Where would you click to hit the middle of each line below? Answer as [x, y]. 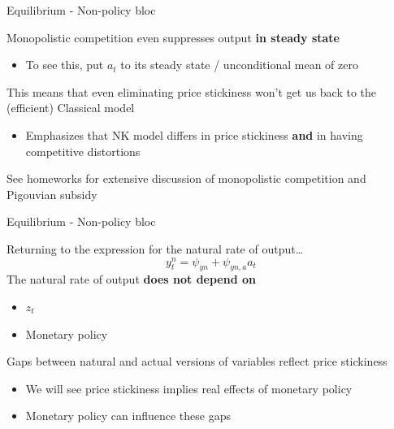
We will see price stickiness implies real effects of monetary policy [189, 388]
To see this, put [65, 65]
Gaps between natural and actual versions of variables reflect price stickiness [197, 361]
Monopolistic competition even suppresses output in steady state [173, 37]
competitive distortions [83, 151]
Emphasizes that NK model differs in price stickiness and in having [194, 134]
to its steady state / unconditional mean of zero [239, 65]
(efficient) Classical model [71, 108]
